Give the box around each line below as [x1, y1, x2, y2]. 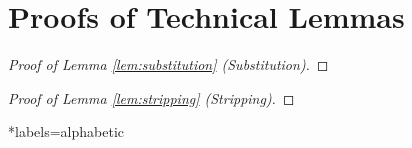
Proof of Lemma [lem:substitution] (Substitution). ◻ [8, 54, 329, 75]
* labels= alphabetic [8, 121, 124, 142]
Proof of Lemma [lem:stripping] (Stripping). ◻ [8, 87, 295, 108]
